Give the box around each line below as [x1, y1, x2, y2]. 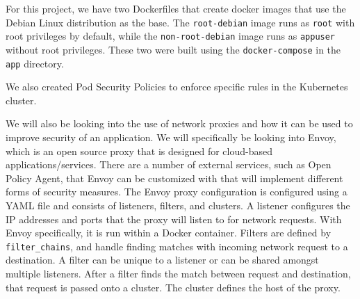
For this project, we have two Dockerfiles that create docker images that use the [6, 1, 346, 15]
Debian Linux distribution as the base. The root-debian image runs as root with [6, 15, 355, 29]
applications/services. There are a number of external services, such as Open [6, 157, 332, 172]
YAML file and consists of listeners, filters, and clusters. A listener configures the [6, 197, 350, 212]
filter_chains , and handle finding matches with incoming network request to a [6, 239, 348, 253]
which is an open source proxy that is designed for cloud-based [6, 143, 272, 158]
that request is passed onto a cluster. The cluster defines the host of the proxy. [6, 280, 341, 294]
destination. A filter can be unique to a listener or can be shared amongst [6, 252, 319, 267]
